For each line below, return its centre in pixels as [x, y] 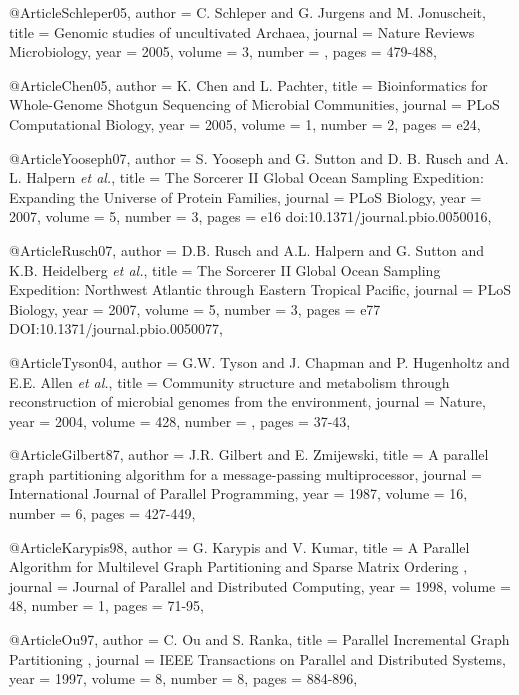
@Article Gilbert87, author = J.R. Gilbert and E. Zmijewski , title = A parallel [249, 454]
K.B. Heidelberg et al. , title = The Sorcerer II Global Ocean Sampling [225, 269]
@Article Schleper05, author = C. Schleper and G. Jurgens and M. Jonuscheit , [247, 12]
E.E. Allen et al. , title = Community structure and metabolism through [229, 381]
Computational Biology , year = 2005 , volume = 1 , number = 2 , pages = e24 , [245, 123]
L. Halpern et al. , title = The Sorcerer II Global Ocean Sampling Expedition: [246, 177]
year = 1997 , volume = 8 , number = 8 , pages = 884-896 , [183, 678]
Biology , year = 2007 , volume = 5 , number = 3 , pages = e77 [195, 308]
